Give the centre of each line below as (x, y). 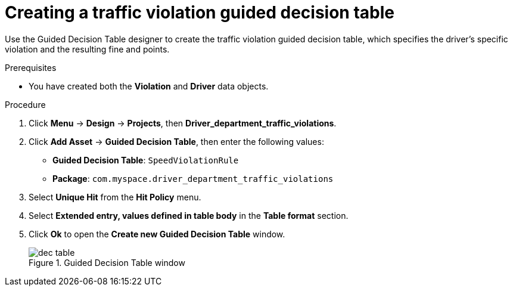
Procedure (25, 104)
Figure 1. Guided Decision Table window (107, 262)
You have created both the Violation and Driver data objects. (149, 86)
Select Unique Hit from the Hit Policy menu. (115, 197)
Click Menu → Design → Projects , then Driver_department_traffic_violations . (183, 123)
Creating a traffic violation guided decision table (200, 13)
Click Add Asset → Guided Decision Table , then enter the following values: (176, 141)
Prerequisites (31, 67)
